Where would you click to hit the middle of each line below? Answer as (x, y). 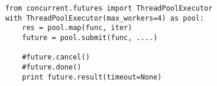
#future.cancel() (56, 57)
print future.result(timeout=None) (92, 77)
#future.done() (52, 67)
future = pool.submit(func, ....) (90, 37)
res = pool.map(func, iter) (77, 28)
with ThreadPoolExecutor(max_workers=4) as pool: (105, 18)
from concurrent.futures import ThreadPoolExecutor (109, 8)
